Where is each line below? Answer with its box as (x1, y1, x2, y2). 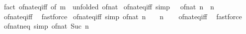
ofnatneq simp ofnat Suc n (3, 21, 89, 31)
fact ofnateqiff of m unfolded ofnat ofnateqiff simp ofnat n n (3, 1, 214, 11)
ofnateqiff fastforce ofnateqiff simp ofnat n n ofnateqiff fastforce (3, 11, 242, 21)
